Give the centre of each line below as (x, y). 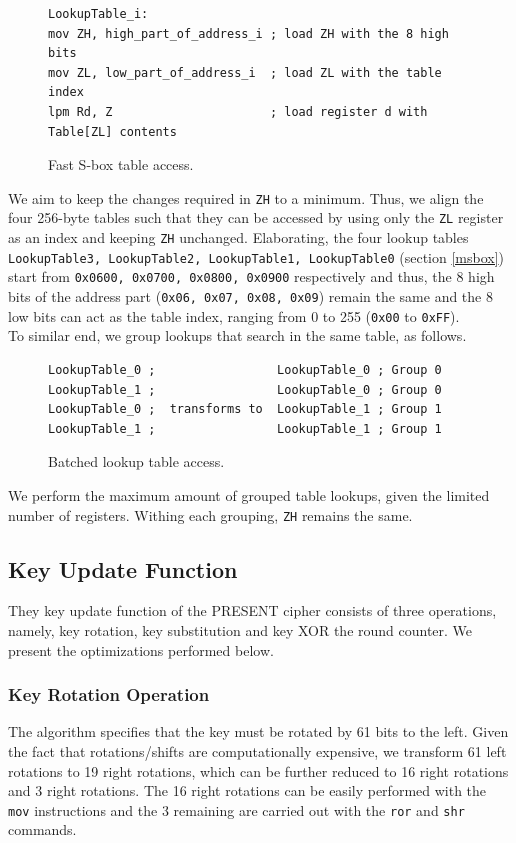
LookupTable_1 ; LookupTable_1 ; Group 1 (245, 428)
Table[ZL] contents (112, 131)
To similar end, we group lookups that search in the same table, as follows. (237, 335)
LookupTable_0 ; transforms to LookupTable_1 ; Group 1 (245, 409)
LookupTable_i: (98, 14)
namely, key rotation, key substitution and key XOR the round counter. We (240, 629)
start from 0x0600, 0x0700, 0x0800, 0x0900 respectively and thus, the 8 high (251, 276)
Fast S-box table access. (121, 164)
